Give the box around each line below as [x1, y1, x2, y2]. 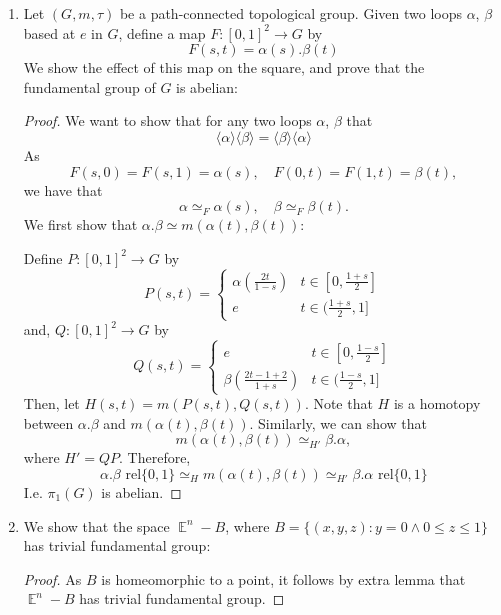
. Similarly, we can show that [249, 412, 427, 433]
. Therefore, [119, 447, 191, 468]
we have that [23, 179, 103, 200]
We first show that [23, 214, 138, 235]
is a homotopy [393, 393, 481, 414]
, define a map [118, 22, 206, 43]
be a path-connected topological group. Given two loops [119, 3, 462, 23]
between [23, 412, 74, 433]
